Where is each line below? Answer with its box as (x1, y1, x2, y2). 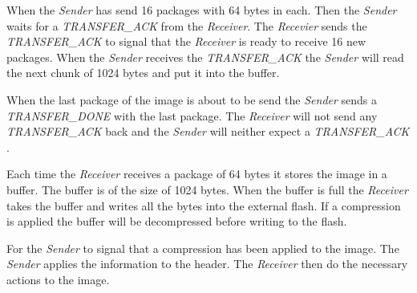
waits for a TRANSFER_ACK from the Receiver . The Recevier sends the (6, 17, 367, 34)
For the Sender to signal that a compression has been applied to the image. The (6, 239, 399, 256)
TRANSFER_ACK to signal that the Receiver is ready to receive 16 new (6, 33, 366, 50)
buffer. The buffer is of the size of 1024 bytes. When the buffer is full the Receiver (6, 181, 408, 197)
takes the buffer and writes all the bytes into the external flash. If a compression (6, 197, 401, 214)
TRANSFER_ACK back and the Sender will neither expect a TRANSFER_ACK (6, 123, 410, 140)
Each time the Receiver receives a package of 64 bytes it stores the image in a (6, 165, 387, 182)
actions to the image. (6, 271, 110, 287)
